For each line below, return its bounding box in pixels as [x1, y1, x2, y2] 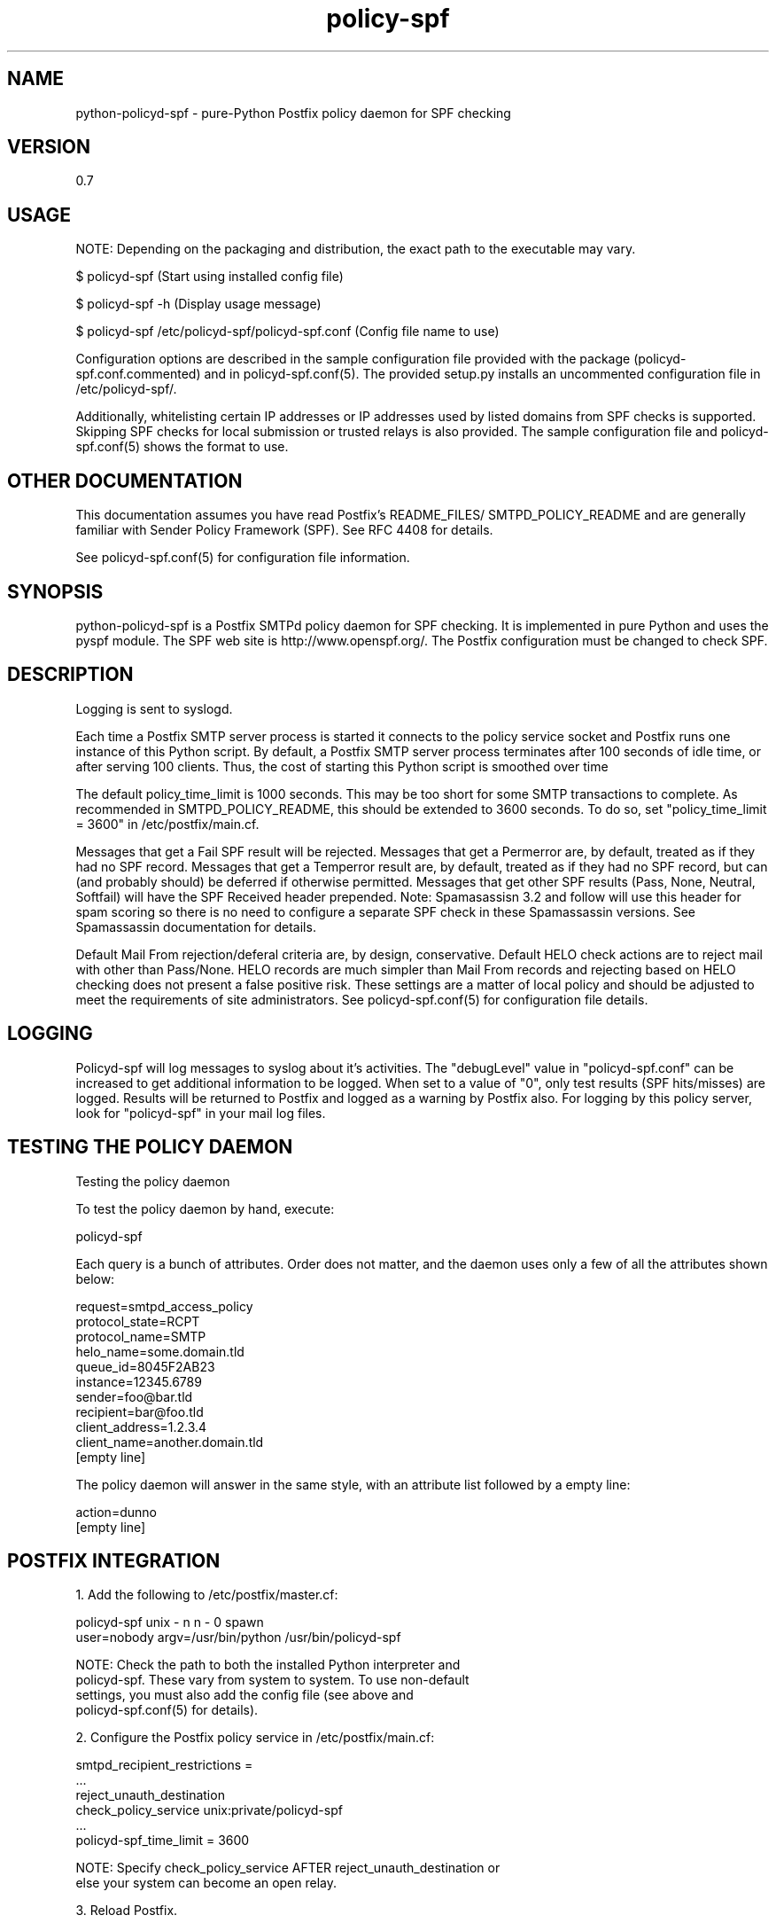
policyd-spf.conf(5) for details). [75, 1702, 259, 1718]
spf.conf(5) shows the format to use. [75, 439, 289, 455]
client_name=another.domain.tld [75, 1434, 264, 1450]
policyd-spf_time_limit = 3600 [75, 1833, 250, 1849]
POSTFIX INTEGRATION [7, 1549, 221, 1572]
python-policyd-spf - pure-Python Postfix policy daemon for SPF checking [75, 105, 511, 121]
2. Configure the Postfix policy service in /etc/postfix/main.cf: [75, 1730, 435, 1746]
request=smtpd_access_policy [75, 1298, 253, 1314]
